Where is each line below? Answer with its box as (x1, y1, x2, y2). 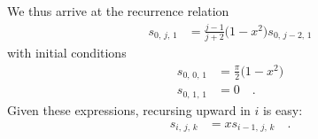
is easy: (262, 100, 303, 119)
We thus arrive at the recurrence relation (7, 2, 229, 19)
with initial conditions (7, 43, 127, 62)
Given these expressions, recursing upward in (7, 100, 251, 119)
